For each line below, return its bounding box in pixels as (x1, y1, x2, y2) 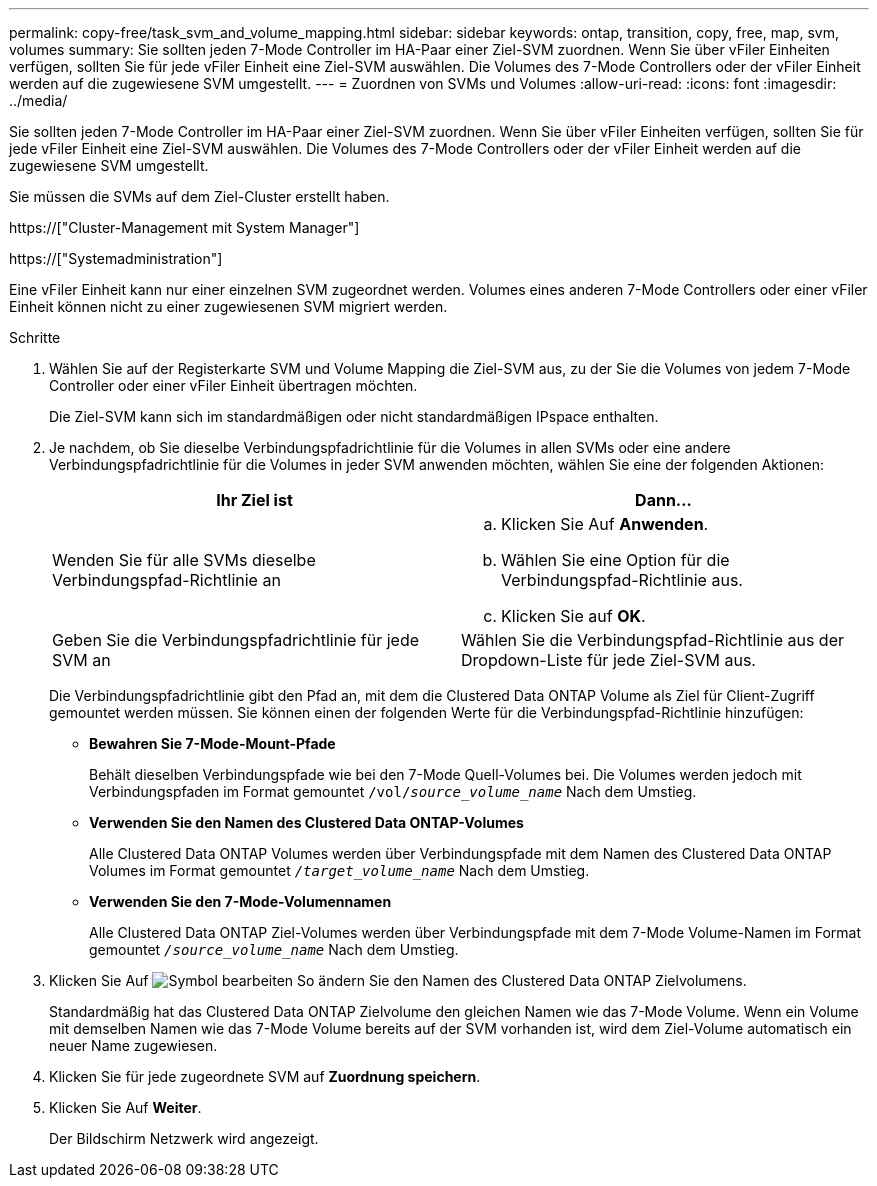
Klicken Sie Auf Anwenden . (501, 514, 709, 534)
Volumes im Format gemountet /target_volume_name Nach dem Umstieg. (89, 862, 590, 879)
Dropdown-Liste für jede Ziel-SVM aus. (461, 650, 756, 670)
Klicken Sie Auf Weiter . (49, 1099, 202, 1116)
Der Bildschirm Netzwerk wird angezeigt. (49, 1130, 319, 1147)
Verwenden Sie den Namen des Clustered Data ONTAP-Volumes (89, 814, 524, 831)
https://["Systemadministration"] (9, 250, 223, 267)
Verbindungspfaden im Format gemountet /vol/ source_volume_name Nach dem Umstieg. (89, 783, 697, 800)
